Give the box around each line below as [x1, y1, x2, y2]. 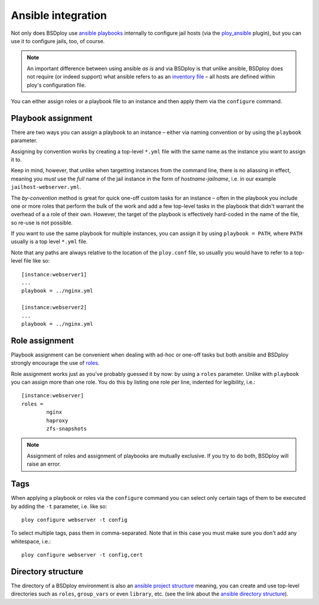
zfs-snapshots [46, 426, 87, 432]
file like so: [24, 257, 50, 264]
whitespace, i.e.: [11, 538, 51, 545]
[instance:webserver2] [21, 304, 87, 311]
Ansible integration [11, 9, 108, 22]
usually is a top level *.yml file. [11, 238, 88, 245]
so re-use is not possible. [11, 219, 73, 226]
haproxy [46, 417, 69, 424]
